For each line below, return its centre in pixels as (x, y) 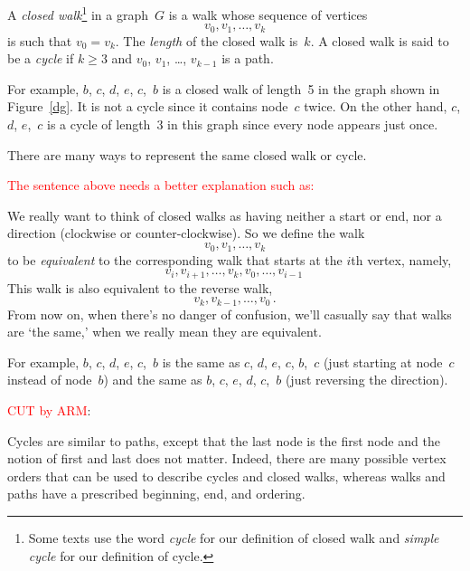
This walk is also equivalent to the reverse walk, (140, 287)
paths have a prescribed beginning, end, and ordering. (156, 494)
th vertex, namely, (401, 259)
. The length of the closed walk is (207, 40)
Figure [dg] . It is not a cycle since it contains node (148, 106)
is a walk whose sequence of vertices (268, 14)
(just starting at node (383, 362)
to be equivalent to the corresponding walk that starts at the (175, 259)
